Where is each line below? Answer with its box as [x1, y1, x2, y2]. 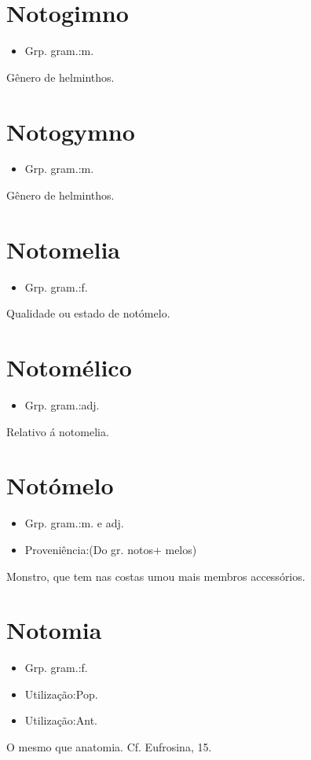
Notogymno [6, 115, 135, 147]
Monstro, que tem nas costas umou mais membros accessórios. [6, 567, 306, 584]
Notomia [6, 614, 102, 646]
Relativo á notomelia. [6, 423, 109, 439]
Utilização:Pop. [24, 685, 98, 702]
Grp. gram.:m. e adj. [24, 515, 124, 531]
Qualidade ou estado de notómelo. [6, 305, 170, 321]
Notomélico [6, 351, 132, 384]
